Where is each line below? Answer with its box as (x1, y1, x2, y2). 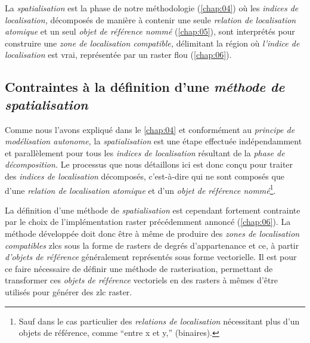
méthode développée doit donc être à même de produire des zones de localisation (5, 227, 300, 239)
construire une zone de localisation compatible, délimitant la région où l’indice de (5, 36, 300, 49)
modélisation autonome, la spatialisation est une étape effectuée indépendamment (5, 135, 302, 147)
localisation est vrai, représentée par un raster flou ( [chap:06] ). (5, 48, 232, 61)
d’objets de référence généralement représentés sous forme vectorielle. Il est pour (5, 251, 297, 263)
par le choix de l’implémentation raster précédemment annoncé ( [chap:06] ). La (5, 215, 291, 228)
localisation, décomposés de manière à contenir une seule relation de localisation (5, 13, 296, 26)
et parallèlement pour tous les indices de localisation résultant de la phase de (5, 146, 285, 159)
